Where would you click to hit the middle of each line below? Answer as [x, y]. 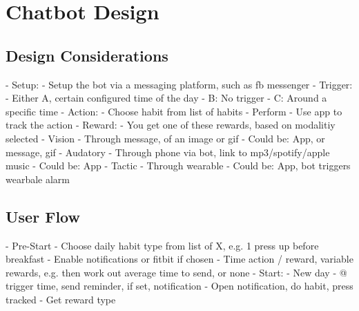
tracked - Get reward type [61, 299]
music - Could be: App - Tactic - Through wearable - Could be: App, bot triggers [178, 166]
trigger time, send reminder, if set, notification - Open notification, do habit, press [179, 286]
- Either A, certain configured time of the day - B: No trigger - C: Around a [166, 98]
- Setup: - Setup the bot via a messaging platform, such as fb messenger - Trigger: [179, 84]
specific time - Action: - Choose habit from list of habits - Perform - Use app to [174, 111]
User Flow [43, 216]
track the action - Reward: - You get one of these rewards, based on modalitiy [171, 125]
